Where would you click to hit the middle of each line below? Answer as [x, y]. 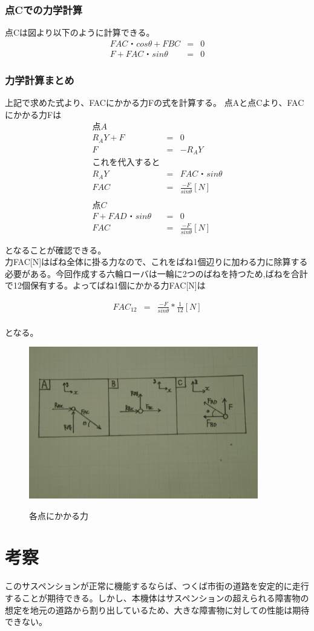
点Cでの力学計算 [44, 9]
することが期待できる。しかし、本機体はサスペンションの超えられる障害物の [157, 597]
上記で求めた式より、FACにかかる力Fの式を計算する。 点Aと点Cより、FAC [155, 103]
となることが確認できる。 [54, 250]
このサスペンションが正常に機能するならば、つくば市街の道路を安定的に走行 [157, 586]
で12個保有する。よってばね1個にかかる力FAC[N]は [105, 285]
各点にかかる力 [59, 515]
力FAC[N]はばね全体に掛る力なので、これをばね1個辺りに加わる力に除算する [156, 262]
